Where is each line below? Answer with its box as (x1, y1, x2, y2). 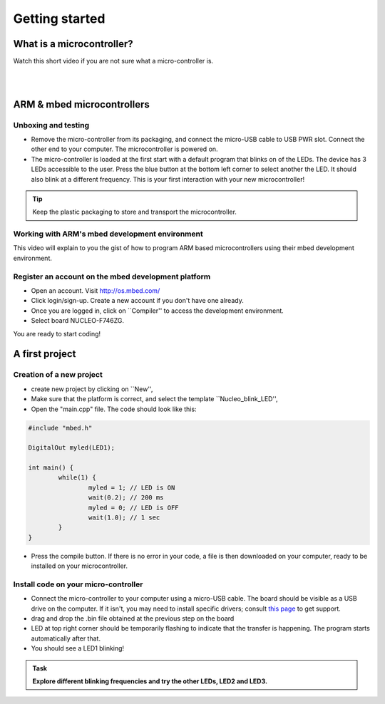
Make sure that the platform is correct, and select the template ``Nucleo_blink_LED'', (31, 395, 278, 403)
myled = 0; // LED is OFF (88, 503, 179, 512)
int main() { (28, 464, 74, 472)
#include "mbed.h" (28, 424, 93, 432)
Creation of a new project (13, 370, 103, 380)
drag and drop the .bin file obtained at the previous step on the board (31, 614, 235, 623)
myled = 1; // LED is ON (88, 483, 175, 492)
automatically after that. (31, 634, 101, 643)
